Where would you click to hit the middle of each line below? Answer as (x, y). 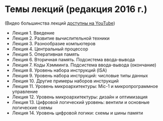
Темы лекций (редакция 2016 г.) (76, 9)
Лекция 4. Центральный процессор (50, 49)
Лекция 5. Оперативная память (46, 54)
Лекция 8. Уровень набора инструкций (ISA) (59, 70)
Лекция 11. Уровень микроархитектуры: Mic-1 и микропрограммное (85, 86)
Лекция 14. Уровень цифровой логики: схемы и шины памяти (77, 113)
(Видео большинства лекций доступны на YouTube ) (60, 23)
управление (25, 91)
